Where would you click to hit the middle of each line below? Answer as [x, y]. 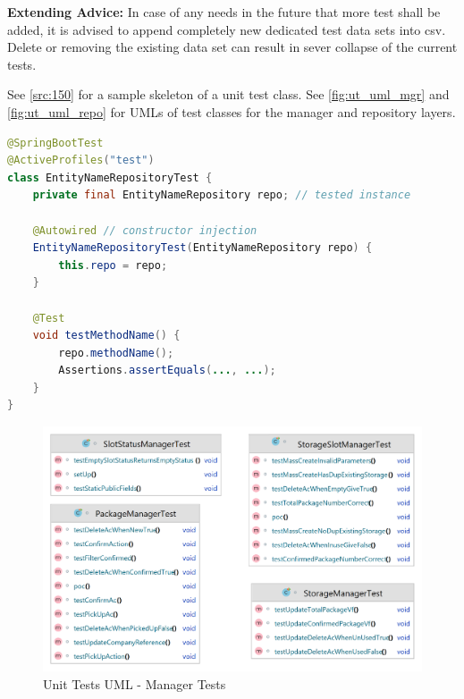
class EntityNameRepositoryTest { [110, 177]
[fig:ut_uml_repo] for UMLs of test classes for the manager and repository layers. [232, 111]
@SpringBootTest [55, 143]
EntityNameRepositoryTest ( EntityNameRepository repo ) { [202, 248]
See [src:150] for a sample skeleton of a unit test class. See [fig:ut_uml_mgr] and [228, 94]
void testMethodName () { [106, 336]
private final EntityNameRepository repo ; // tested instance [222, 195]
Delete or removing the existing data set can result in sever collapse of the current [232, 47]
